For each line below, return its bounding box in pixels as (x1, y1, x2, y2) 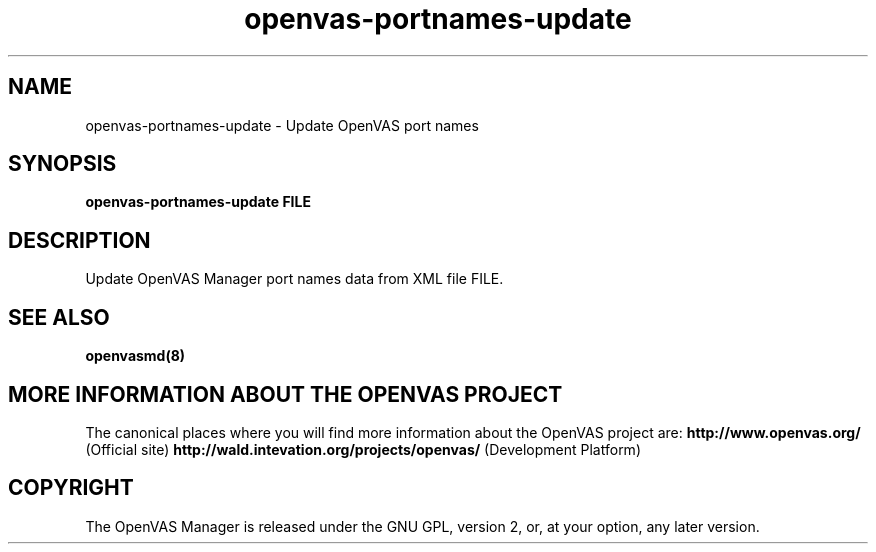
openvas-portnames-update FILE (85, 193, 311, 211)
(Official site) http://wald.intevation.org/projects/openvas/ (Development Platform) (85, 440, 641, 458)
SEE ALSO (8, 304, 110, 330)
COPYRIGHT (8, 475, 134, 501)
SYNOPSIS (8, 151, 117, 177)
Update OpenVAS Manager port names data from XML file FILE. (85, 270, 504, 288)
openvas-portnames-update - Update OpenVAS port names (85, 116, 479, 134)
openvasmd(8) (85, 347, 186, 365)
